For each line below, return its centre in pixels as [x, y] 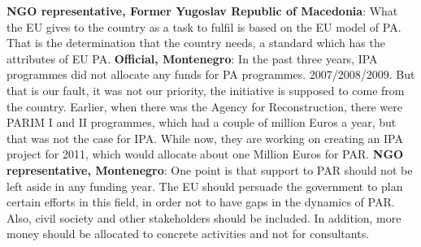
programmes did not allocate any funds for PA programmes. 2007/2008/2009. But [211, 74]
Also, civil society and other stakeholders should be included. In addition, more [204, 217]
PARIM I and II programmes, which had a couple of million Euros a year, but [202, 122]
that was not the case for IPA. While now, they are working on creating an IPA [205, 138]
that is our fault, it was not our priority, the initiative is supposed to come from [206, 90]
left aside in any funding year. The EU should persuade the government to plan [205, 186]
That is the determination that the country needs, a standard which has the [196, 43]
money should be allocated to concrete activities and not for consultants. [188, 234]
